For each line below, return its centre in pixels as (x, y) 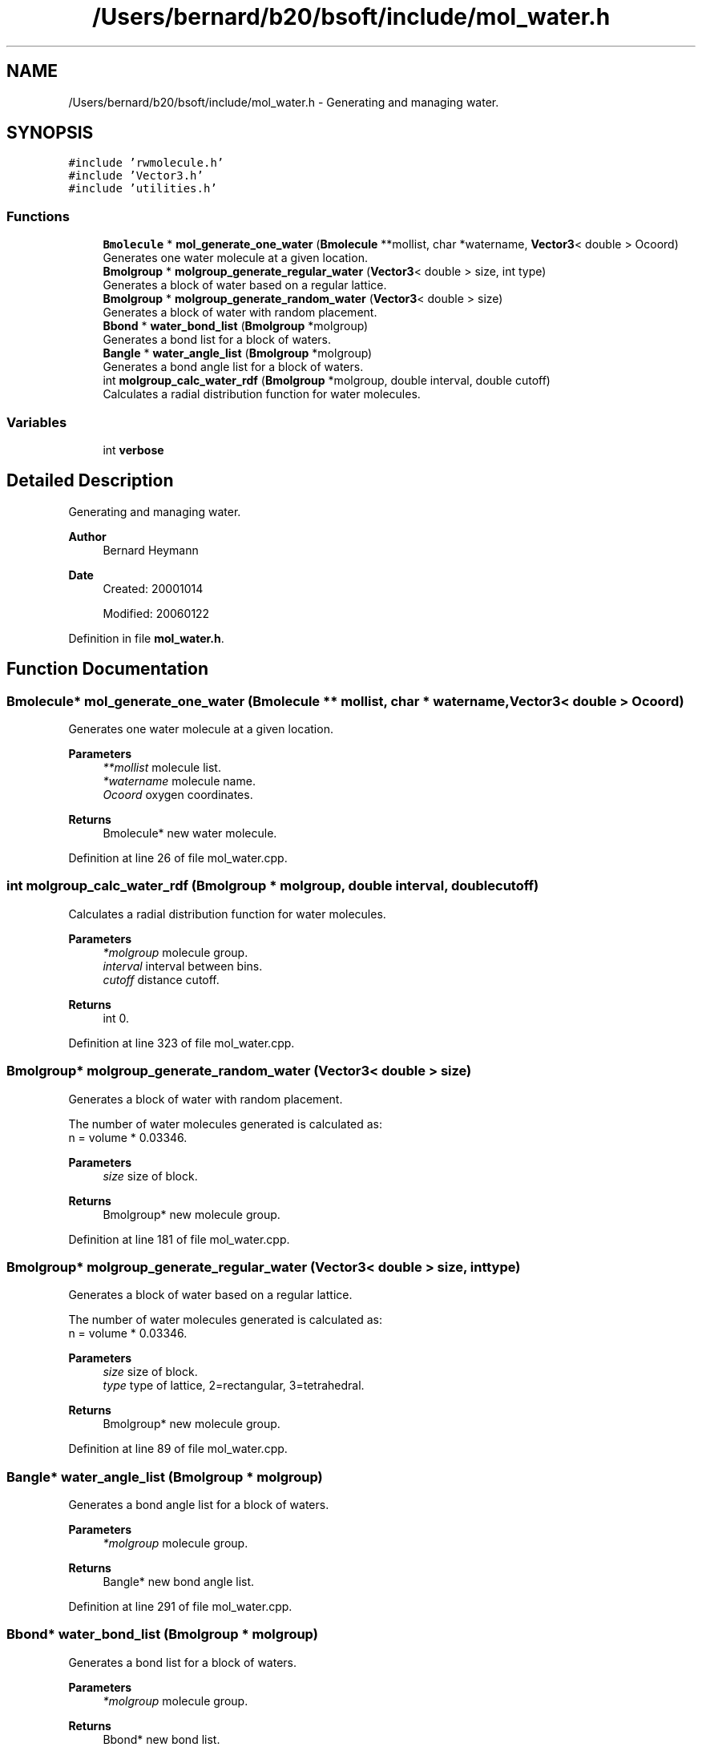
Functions (38, 216)
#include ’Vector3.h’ (136, 176)
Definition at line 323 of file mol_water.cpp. (182, 1043)
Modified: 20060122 (156, 613)
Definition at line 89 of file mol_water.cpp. (178, 1449)
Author (87, 536)
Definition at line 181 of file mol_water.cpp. (179, 1239)
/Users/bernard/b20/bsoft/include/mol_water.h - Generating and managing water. (284, 102)
